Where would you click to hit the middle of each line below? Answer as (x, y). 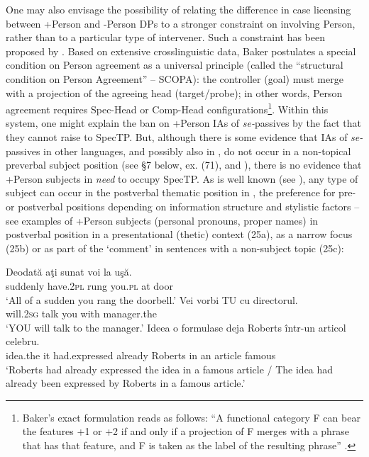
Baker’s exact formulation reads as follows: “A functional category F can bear (191, 417)
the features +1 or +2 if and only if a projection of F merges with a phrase (186, 431)
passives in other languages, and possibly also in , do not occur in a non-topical (178, 151)
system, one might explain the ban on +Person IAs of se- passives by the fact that (183, 123)
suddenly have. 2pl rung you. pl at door (89, 285)
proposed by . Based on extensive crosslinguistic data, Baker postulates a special (181, 51)
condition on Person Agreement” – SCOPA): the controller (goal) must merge (175, 78)
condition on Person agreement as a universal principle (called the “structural (175, 65)
